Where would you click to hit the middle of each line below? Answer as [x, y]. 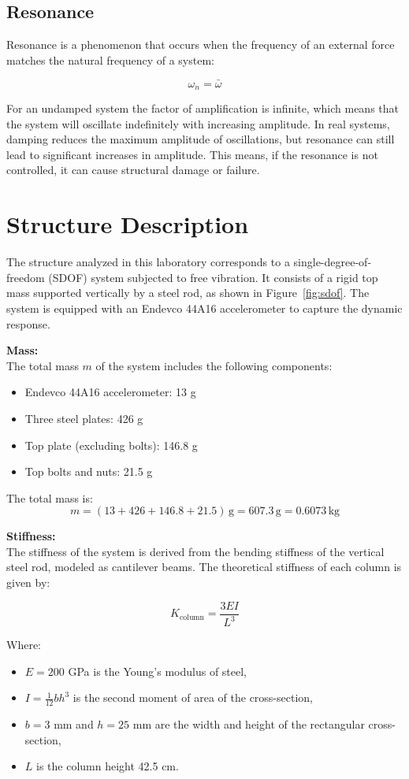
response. [28, 323]
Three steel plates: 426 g [84, 418]
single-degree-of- [333, 262]
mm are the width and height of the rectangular [249, 724]
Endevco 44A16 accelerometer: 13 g [110, 392]
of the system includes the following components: [214, 365]
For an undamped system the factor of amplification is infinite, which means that [203, 108]
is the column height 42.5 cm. [108, 766]
